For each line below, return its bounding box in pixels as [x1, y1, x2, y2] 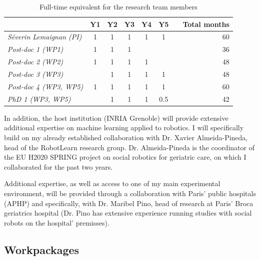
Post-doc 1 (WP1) [7, 44, 63, 54]
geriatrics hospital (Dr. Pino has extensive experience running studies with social [4, 208, 252, 218]
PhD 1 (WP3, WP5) [7, 93, 71, 104]
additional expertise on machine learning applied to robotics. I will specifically [4, 122, 244, 133]
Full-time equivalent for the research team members [39, 1, 197, 11]
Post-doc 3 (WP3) [7, 68, 63, 79]
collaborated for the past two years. [4, 161, 113, 172]
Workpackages [4, 242, 79, 257]
